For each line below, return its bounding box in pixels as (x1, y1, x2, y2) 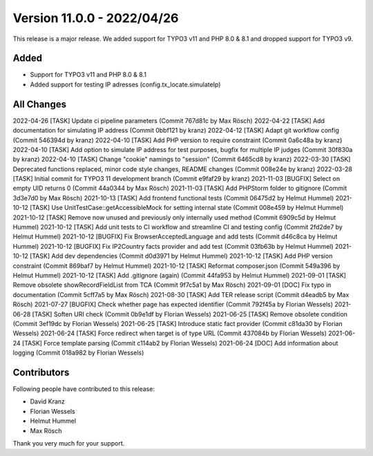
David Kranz (30, 397, 66, 406)
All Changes (12, 98, 67, 110)
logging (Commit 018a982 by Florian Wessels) (12, 349, 144, 357)
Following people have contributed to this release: (12, 385, 155, 393)
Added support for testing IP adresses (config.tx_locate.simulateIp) (30, 80, 221, 88)
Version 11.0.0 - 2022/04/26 (12, 10, 179, 26)
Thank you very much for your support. (12, 439, 125, 447)
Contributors (12, 366, 70, 378)
